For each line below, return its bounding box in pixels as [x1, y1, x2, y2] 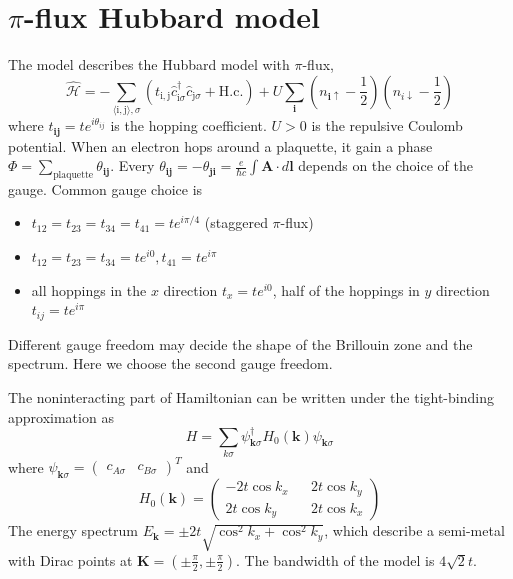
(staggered [204, 212, 268, 233]
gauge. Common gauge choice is [8, 178, 203, 199]
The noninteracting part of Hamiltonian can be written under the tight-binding [8, 386, 494, 407]
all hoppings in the [31, 279, 147, 300]
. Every [110, 155, 155, 176]
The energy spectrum [8, 520, 139, 541]
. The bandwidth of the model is [236, 549, 435, 570]
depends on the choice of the [298, 155, 473, 176]
